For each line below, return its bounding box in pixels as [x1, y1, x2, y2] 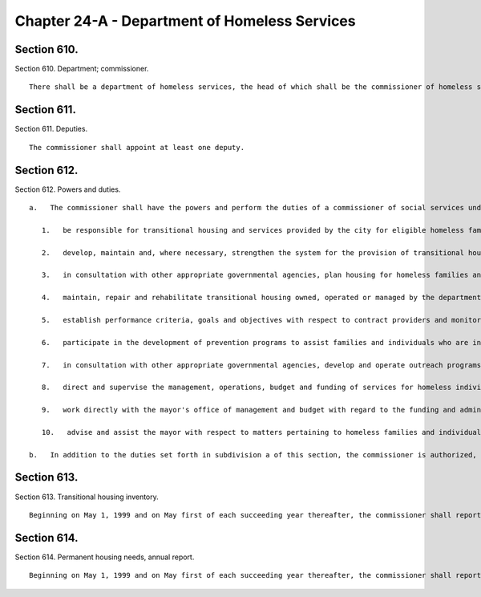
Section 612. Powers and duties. [14, 185, 121, 194]
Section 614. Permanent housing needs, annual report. [14, 552, 195, 562]
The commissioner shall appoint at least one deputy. [29, 143, 245, 152]
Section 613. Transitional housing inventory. [14, 492, 160, 502]
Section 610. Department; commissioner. [14, 64, 149, 74]
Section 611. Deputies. [14, 124, 88, 134]
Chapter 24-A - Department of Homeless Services [14, 12, 356, 30]
